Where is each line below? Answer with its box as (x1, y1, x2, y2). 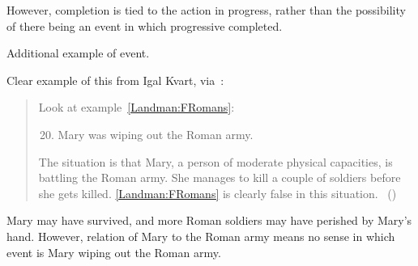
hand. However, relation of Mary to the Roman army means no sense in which (6, 227, 395, 244)
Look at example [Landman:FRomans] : (38, 99, 235, 116)
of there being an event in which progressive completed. (6, 17, 283, 34)
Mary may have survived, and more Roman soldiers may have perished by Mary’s (6, 212, 412, 229)
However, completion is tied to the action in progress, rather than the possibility (6, 2, 406, 18)
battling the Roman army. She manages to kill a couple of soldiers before (38, 169, 401, 186)
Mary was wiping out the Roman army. (58, 125, 254, 142)
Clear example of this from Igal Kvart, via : (6, 71, 224, 88)
